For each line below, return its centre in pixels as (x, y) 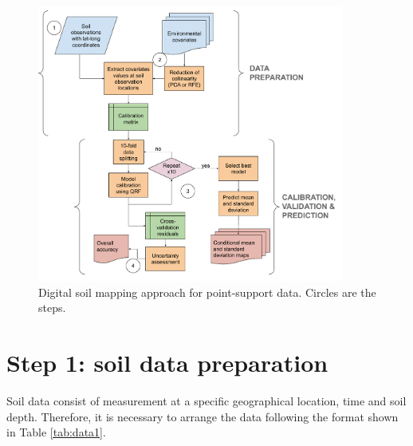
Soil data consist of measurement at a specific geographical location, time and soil (206, 401)
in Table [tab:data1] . (56, 432)
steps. (52, 308)
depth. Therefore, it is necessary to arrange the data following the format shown (203, 416)
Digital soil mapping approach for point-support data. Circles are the (207, 292)
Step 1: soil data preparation (167, 363)
